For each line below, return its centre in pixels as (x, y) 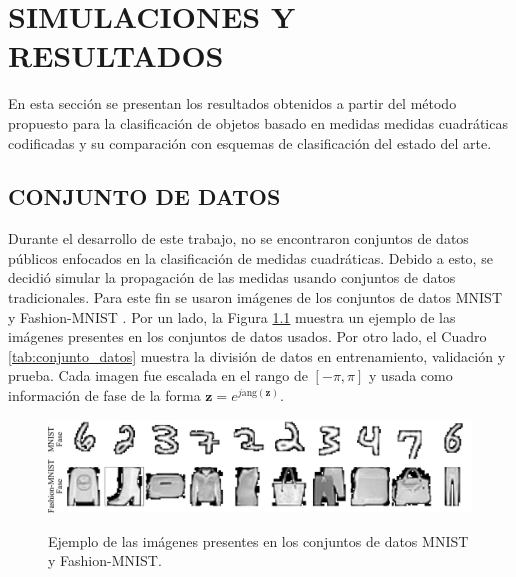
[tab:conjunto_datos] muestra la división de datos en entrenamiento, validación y (257, 355)
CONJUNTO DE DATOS (144, 196)
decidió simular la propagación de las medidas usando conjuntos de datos (232, 277)
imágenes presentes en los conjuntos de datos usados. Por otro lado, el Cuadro (247, 336)
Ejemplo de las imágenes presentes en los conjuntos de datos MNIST (258, 540)
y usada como (411, 375)
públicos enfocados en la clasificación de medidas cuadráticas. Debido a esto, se (250, 257)
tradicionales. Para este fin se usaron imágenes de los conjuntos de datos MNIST (255, 297)
